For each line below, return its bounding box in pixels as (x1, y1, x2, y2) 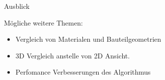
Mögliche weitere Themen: (4, 17, 83, 27)
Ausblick (4, 1, 30, 11)
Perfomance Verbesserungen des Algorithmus (15, 67, 151, 77)
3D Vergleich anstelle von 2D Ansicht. (15, 50, 130, 60)
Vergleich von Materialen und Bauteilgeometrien (15, 34, 162, 44)
